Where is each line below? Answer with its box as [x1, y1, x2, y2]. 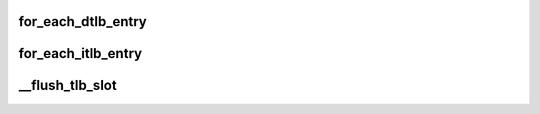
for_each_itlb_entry [18, 45, 143, 62]
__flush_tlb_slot [18, 77, 117, 94]
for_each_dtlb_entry [18, 13, 147, 30]
